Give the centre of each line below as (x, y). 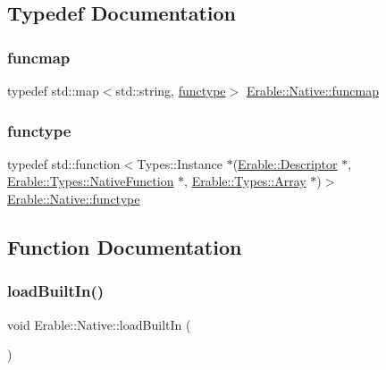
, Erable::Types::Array (245, 181)
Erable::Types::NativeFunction (91, 181)
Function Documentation (125, 246)
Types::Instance (180, 163)
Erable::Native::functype (74, 198)
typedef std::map (53, 90)
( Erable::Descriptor (285, 163)
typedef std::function (64, 163)
